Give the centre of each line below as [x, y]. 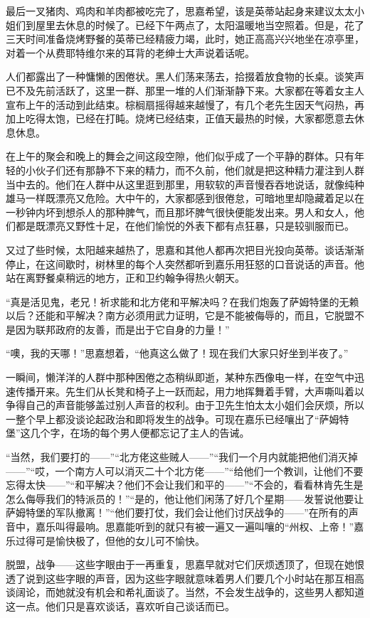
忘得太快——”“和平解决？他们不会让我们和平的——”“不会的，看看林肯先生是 [185, 485]
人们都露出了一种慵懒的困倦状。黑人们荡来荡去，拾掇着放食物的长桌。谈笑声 [185, 76]
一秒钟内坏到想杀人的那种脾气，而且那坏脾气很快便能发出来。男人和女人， [180, 212]
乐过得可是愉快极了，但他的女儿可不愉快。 [105, 540]
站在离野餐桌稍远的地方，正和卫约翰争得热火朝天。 [125, 278]
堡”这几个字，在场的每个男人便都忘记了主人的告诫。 [128, 433]
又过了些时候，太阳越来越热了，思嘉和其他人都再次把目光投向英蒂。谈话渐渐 [185, 249]
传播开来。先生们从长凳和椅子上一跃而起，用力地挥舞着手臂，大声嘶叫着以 [190, 391]
